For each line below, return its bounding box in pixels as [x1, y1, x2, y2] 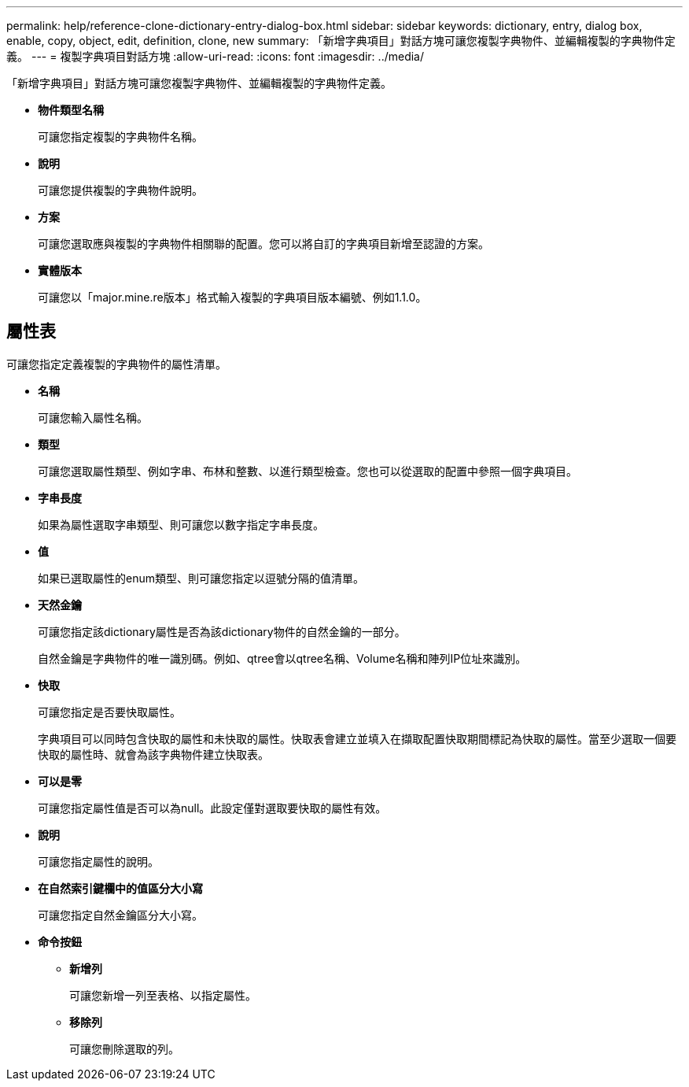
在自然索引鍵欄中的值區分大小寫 [38, 881, 203, 895]
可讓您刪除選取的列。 [69, 1041, 179, 1056]
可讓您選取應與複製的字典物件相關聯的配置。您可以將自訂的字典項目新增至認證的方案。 [38, 237, 489, 250]
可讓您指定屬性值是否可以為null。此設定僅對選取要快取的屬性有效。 [38, 800, 387, 815]
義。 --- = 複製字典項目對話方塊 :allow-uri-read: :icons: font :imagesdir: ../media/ [6, 50, 425, 63]
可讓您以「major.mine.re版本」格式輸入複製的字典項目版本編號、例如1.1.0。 [38, 290, 427, 304]
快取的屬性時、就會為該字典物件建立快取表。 [38, 747, 269, 761]
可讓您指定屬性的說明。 [38, 854, 159, 868]
